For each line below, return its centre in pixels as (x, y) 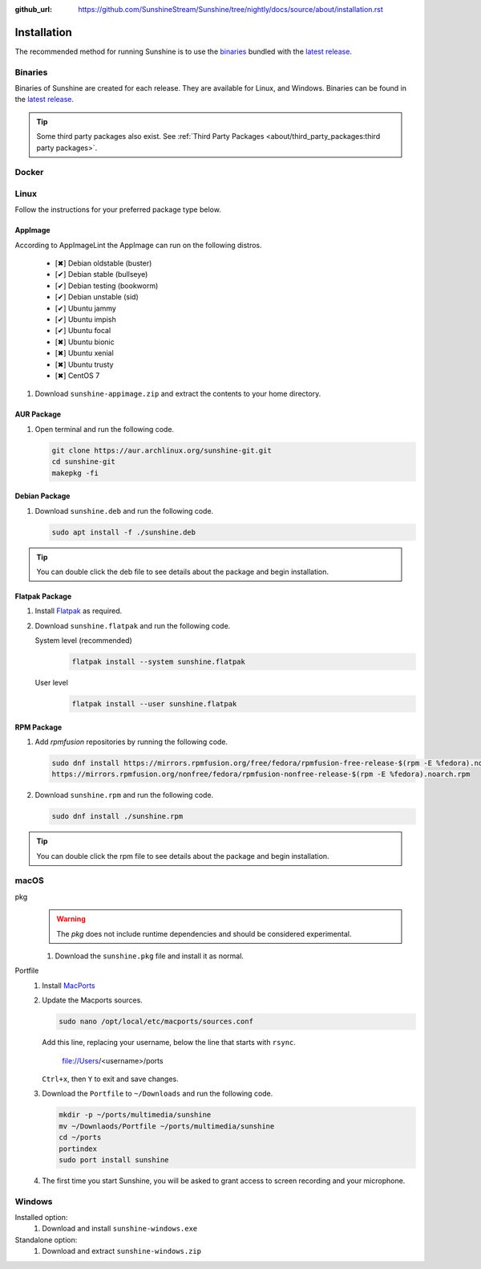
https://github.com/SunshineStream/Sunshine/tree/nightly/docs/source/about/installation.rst (231, 9)
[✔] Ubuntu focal (83, 331)
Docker (29, 173)
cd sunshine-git (84, 462)
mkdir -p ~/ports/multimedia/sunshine (135, 1115)
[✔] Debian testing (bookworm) (107, 286)
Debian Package (42, 496)
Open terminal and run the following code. (105, 429)
